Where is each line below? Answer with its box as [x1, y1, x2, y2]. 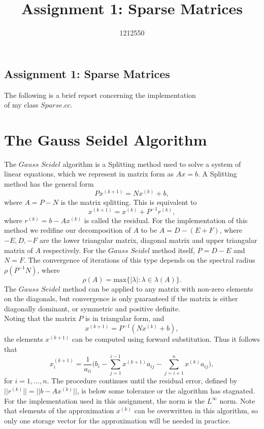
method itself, [152, 244, 195, 255]
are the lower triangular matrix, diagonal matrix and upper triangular [39, 234, 257, 245]
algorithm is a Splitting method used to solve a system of [62, 158, 241, 169]
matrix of [4, 244, 33, 255]
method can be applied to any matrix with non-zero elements [62, 283, 253, 294]
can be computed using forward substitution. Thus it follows [72, 334, 260, 344]
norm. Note [219, 395, 255, 406]
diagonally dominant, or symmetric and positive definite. [4, 303, 181, 313]
